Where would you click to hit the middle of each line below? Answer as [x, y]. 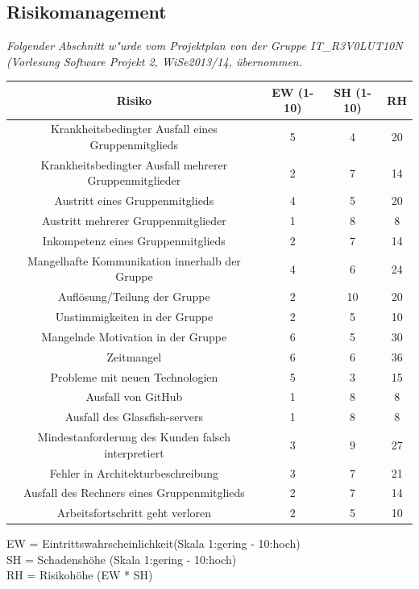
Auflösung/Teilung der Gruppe [134, 297]
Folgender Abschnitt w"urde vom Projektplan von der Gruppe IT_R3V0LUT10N [205, 46]
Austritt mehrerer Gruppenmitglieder [134, 221]
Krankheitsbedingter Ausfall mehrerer [134, 164]
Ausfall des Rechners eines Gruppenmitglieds [134, 493]
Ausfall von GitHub [134, 397]
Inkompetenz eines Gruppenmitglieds [134, 240]
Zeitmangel [134, 356]
